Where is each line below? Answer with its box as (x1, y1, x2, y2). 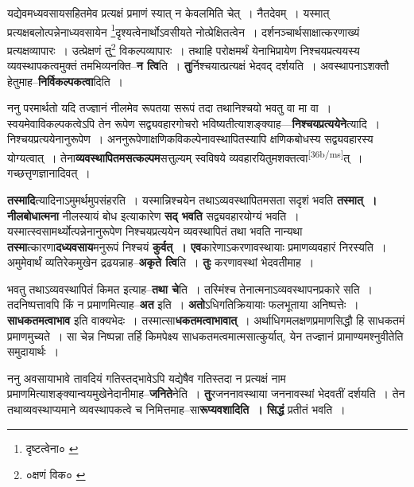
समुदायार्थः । (7, 343, 60, 360)
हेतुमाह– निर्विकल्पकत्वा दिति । (7, 72, 124, 89)
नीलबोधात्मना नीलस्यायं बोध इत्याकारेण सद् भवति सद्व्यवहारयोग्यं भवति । (7, 207, 300, 224)
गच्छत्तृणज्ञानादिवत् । (7, 165, 91, 181)
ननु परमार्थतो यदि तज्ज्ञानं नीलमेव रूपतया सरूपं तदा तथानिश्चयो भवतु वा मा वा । (7, 99, 332, 116)
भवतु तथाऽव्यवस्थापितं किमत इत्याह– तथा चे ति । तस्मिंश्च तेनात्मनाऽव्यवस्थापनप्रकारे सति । (7, 280, 373, 297)
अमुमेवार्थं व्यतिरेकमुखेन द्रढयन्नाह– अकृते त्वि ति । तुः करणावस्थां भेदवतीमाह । (7, 254, 315, 271)
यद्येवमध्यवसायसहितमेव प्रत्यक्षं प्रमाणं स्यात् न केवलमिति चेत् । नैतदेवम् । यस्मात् (7, 5, 330, 21)
